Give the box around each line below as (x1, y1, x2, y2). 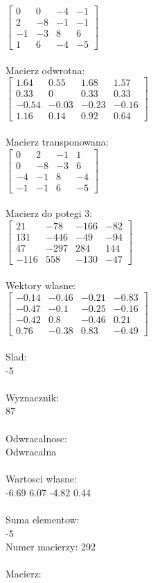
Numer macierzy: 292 (6, 539, 96, 554)
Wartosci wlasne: (6, 471, 77, 486)
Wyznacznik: (6, 390, 60, 404)
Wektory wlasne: (6, 277, 76, 292)
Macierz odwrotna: (6, 62, 85, 77)
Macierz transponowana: (6, 134, 109, 149)
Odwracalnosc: (6, 430, 67, 445)
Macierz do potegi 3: (6, 206, 93, 220)
